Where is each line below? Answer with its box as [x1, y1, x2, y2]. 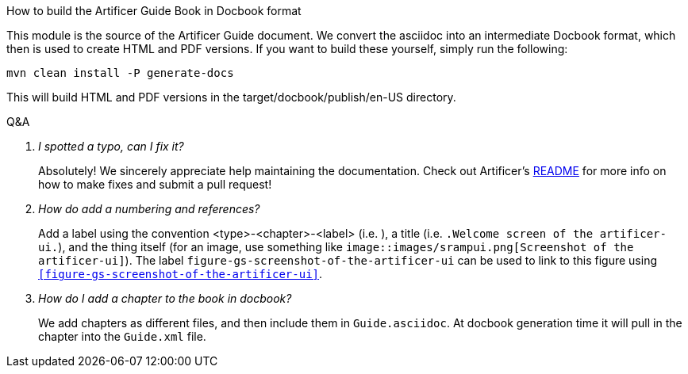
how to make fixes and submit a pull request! [38, 177, 272, 191]
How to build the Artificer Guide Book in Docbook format [6, 4, 302, 17]
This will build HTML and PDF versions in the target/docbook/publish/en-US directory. [6, 90, 456, 104]
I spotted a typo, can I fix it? [38, 139, 184, 153]
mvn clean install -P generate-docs [6, 67, 234, 79]
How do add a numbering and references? [38, 202, 260, 216]
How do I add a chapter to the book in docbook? [38, 292, 292, 305]
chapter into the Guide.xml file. [38, 330, 206, 343]
